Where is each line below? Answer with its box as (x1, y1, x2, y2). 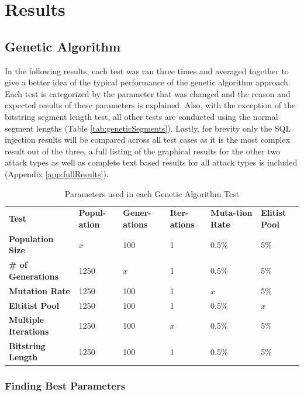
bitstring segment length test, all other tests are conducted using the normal (5, 110, 278, 122)
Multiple (9, 314, 44, 326)
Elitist (261, 206, 286, 219)
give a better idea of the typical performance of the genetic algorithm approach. (5, 76, 291, 88)
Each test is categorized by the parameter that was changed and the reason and (5, 87, 291, 99)
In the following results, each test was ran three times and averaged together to (5, 64, 289, 77)
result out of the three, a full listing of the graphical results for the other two (5, 144, 281, 157)
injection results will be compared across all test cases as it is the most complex (5, 133, 291, 146)
